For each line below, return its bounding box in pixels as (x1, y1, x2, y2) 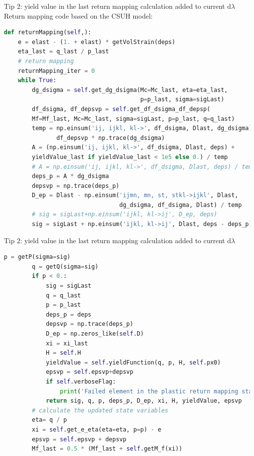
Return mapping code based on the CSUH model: (4, 10, 153, 21)
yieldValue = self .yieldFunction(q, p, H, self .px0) (45, 359, 221, 366)
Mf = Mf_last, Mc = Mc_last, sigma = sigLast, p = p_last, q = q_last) (32, 115, 235, 122)
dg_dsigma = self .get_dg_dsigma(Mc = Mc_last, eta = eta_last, (32, 86, 228, 93)
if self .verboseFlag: (45, 378, 116, 385)
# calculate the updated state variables (32, 407, 169, 414)
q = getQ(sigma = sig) (32, 263, 99, 270)
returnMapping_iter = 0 (18, 67, 95, 74)
